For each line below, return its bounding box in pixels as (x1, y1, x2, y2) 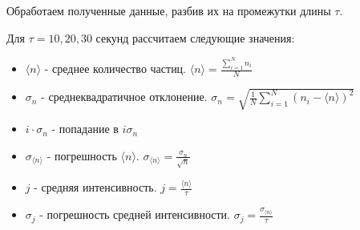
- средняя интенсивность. (34, 179, 157, 196)
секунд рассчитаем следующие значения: (95, 29, 295, 46)
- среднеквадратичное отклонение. (41, 88, 208, 105)
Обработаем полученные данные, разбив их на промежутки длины (6, 2, 331, 18)
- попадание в (51, 120, 119, 137)
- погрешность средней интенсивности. (39, 206, 230, 223)
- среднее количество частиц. (44, 60, 187, 77)
